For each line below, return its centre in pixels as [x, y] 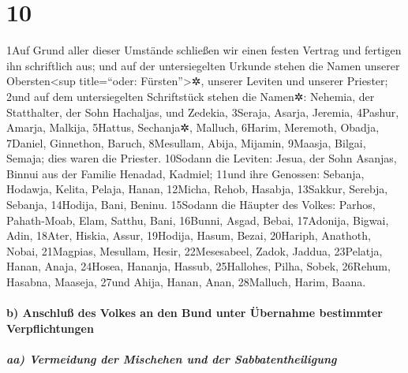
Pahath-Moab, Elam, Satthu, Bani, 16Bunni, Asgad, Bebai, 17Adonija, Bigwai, [198, 220]
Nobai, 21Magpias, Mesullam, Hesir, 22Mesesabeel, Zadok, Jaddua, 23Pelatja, [195, 250]
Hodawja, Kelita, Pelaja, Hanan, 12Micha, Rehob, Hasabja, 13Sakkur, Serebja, [197, 189]
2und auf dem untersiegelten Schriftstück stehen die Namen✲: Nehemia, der [191, 96]
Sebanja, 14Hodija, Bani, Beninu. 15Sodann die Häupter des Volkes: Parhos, [191, 205]
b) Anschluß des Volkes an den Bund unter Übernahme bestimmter [195, 313]
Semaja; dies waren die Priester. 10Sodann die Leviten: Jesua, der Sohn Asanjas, [202, 158]
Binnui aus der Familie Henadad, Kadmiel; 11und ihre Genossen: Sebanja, [185, 173]
